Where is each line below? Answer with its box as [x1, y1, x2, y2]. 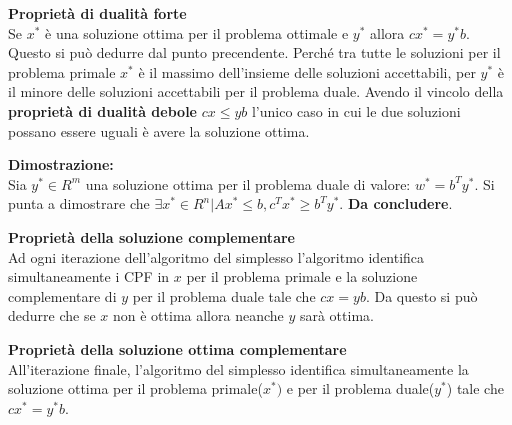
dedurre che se [8, 305, 96, 326]
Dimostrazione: [8, 154, 114, 175]
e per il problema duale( [286, 378, 435, 399]
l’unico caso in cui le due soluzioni [251, 100, 461, 121]
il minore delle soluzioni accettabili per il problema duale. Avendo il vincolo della [8, 81, 504, 102]
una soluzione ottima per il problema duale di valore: [85, 173, 411, 194]
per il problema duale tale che [132, 285, 316, 306]
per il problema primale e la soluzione [186, 266, 418, 287]
